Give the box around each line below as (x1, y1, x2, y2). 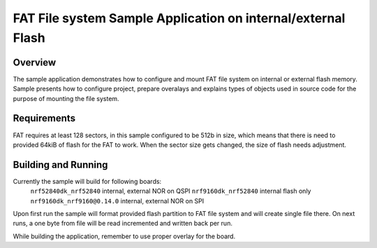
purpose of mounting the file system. (13, 94, 119, 102)
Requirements (13, 112, 76, 125)
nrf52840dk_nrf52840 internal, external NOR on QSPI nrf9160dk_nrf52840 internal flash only (30, 187, 311, 195)
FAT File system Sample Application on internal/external (13, 10, 346, 26)
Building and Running (13, 159, 108, 171)
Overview (13, 56, 57, 68)
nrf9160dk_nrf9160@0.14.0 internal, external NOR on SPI (30, 196, 205, 205)
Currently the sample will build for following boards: (13, 177, 162, 185)
